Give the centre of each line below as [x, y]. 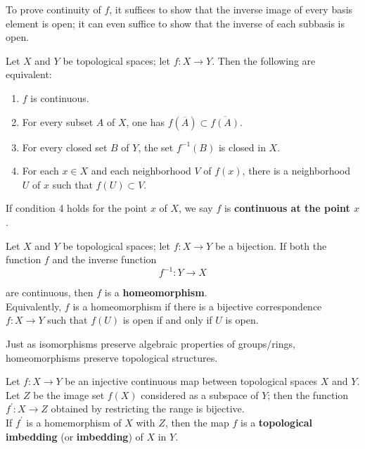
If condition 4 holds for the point [77, 208]
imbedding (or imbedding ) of [75, 436]
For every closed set [65, 147]
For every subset [58, 121]
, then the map [197, 422]
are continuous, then [50, 292]
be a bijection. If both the [271, 245]
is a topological [277, 422]
